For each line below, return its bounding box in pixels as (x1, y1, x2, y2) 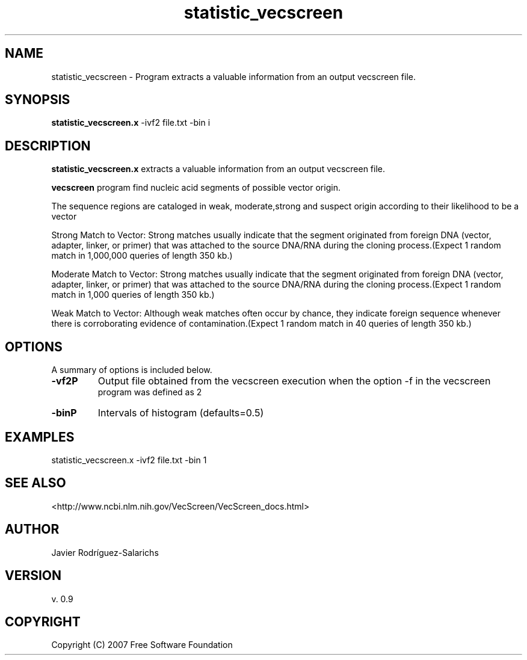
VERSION (5, 568, 62, 584)
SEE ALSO (5, 475, 66, 491)
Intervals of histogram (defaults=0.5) (97, 407, 264, 419)
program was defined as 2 (97, 387, 202, 398)
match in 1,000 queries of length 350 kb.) (51, 289, 215, 300)
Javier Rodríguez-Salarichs (51, 547, 159, 558)
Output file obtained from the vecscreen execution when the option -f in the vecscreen (97, 375, 491, 387)
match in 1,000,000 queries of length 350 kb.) (51, 250, 233, 261)
